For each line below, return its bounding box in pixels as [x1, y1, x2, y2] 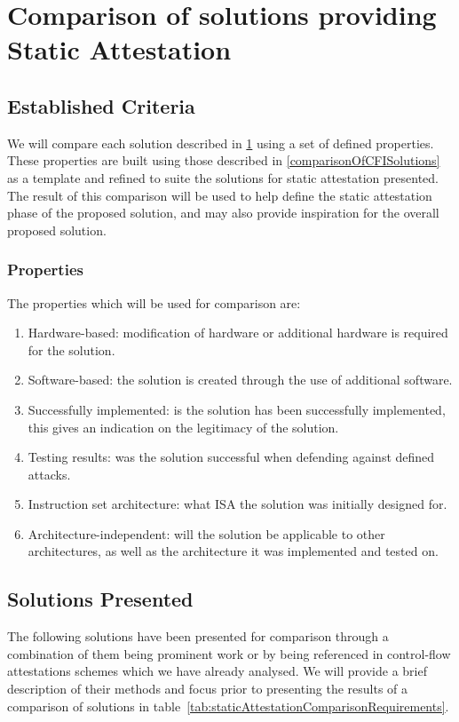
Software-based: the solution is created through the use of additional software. [28, 370, 453, 389]
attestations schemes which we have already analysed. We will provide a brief [7, 662, 427, 680]
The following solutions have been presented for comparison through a [7, 627, 389, 646]
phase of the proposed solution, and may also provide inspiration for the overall [7, 203, 439, 222]
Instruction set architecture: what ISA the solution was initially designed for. [28, 495, 447, 513]
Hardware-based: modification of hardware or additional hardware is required [28, 323, 448, 342]
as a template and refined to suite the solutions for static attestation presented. [7, 168, 439, 186]
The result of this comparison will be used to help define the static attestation [7, 186, 432, 204]
